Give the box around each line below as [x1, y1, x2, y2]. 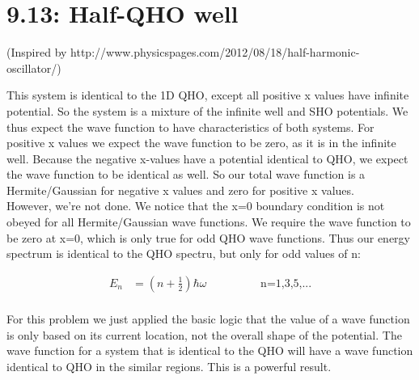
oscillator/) [6, 59, 61, 76]
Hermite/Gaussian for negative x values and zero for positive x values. [6, 181, 354, 198]
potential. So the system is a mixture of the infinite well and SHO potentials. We [6, 102, 408, 119]
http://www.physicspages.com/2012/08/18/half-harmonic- [70, 44, 360, 61]
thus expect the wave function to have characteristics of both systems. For [6, 118, 375, 135]
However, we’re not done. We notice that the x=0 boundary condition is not [6, 197, 385, 214]
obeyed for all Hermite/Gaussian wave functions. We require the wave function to [6, 213, 411, 230]
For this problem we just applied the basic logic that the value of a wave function [6, 310, 410, 327]
